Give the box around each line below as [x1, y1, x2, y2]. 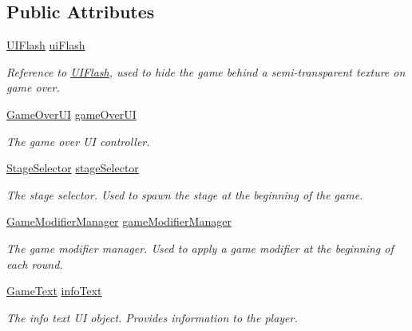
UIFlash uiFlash [6, 37, 85, 53]
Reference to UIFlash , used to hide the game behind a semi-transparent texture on [6, 63, 406, 80]
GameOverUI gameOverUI [6, 105, 137, 122]
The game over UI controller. [6, 132, 150, 149]
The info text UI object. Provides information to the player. [6, 309, 298, 325]
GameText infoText [6, 282, 102, 299]
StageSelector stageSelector [6, 160, 139, 176]
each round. [6, 255, 63, 272]
